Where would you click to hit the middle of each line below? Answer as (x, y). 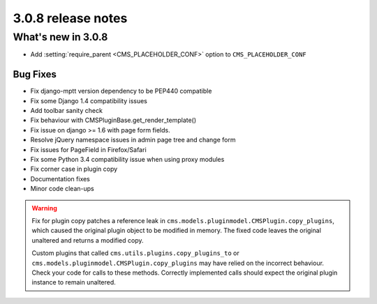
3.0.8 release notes (70, 18)
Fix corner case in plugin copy (74, 169)
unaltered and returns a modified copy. (88, 240)
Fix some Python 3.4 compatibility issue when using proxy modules (127, 160)
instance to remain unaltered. (74, 282)
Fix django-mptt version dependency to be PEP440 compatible (121, 91)
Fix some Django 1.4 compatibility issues (89, 100)
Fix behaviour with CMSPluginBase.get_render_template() (113, 120)
